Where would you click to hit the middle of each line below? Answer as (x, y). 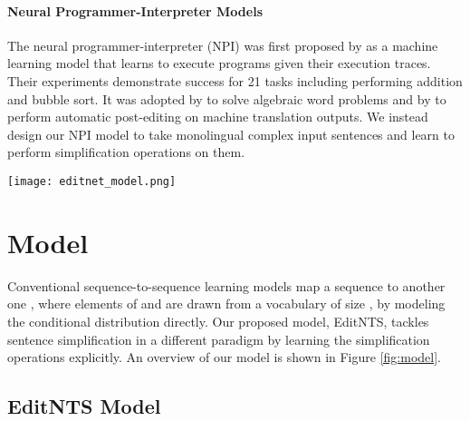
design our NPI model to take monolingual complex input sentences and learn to (231, 134)
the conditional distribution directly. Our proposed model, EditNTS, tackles (218, 321)
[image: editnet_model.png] (92, 181)
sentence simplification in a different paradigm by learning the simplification (219, 339)
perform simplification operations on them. (126, 152)
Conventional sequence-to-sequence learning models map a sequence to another (226, 285)
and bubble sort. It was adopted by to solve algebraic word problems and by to (227, 98)
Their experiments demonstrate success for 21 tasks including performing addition (235, 80)
